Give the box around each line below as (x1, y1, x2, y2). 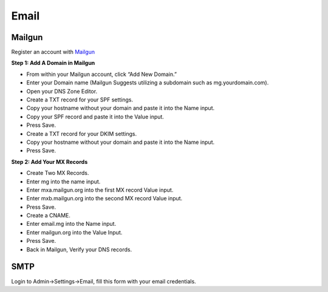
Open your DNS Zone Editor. (26, 87, 97, 95)
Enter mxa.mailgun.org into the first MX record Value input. (26, 186, 174, 194)
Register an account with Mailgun (11, 49, 95, 56)
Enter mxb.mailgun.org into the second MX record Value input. (26, 195, 183, 202)
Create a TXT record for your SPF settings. (26, 96, 134, 103)
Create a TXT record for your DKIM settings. (26, 130, 137, 137)
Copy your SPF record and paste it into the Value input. (26, 113, 164, 120)
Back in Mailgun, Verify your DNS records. (26, 246, 132, 253)
